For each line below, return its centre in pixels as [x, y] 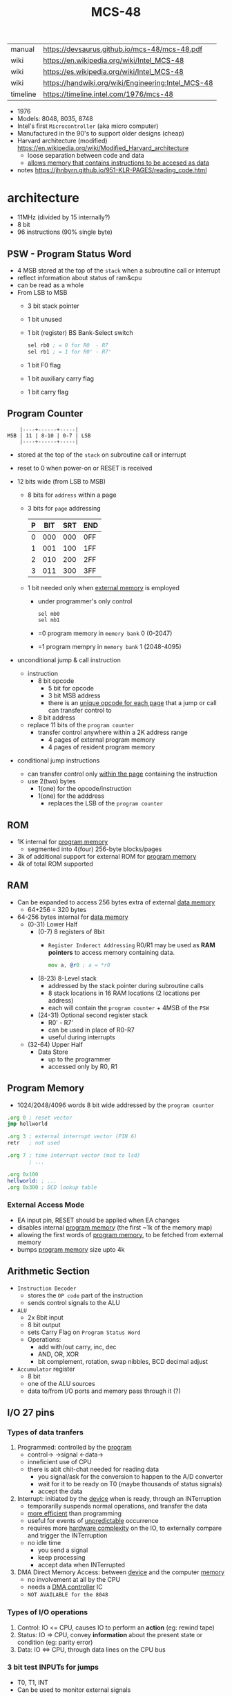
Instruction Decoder [47, 1288]
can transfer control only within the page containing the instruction [122, 774]
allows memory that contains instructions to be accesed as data [118, 163]
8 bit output [44, 1324]
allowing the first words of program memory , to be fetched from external [120, 1234]
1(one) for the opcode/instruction [85, 789]
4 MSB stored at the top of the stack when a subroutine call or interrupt [119, 270]
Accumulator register [46, 1369]
